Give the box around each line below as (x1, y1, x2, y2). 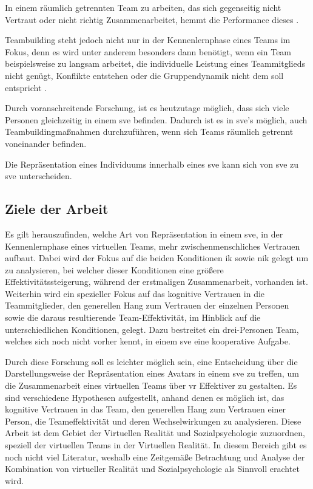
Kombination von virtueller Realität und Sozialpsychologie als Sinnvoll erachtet (5, 462, 300, 475)
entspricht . (5, 81, 47, 94)
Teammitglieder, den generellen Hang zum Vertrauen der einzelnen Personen (5, 299, 289, 312)
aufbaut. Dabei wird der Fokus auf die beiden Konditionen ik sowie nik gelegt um (5, 251, 309, 264)
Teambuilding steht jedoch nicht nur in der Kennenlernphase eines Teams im (5, 33, 291, 46)
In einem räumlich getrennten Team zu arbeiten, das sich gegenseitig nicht (5, 1, 281, 13)
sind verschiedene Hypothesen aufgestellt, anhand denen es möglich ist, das (5, 391, 284, 403)
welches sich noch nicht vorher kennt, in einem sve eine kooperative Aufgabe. (5, 335, 291, 347)
